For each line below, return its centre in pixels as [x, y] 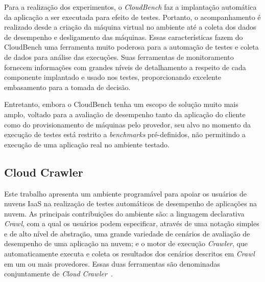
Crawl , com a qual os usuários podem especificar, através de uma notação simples [132, 223]
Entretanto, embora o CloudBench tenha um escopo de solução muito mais [121, 104]
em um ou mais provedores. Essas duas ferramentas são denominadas [112, 263]
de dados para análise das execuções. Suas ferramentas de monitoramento [119, 57]
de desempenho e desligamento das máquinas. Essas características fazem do [124, 37]
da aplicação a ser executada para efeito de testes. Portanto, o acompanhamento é [132, 17]
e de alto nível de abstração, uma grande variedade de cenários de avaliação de [127, 233]
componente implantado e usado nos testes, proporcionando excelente [113, 77]
